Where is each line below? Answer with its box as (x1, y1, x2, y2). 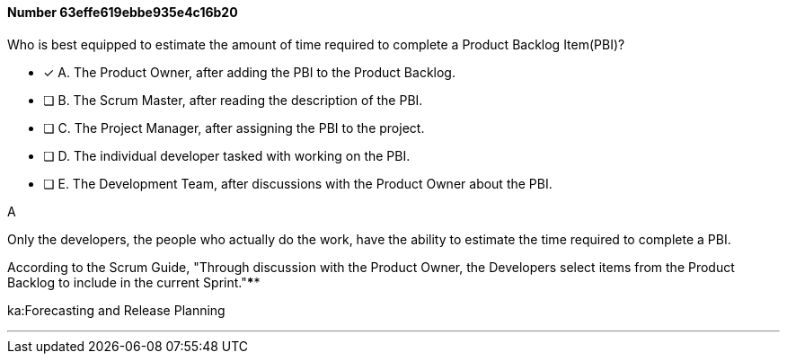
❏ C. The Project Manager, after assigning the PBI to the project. (43, 119, 425, 136)
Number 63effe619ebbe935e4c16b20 (7, 4, 238, 20)
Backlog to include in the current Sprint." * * (7, 274, 261, 290)
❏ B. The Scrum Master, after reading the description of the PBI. (43, 92, 423, 108)
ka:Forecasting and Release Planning (7, 302, 225, 318)
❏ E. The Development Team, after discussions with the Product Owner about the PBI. (43, 175, 553, 191)
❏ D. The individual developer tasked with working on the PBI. (43, 147, 411, 163)
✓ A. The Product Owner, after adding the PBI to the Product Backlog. (43, 64, 455, 80)
